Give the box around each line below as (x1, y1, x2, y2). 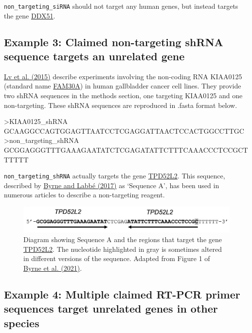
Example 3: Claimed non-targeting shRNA (4, 34, 223, 49)
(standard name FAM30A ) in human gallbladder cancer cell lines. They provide (4, 81, 241, 91)
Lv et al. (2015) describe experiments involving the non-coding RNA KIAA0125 (4, 71, 242, 81)
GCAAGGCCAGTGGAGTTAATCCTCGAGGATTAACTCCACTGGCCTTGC (4, 125, 244, 136)
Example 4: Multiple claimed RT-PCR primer (4, 286, 240, 301)
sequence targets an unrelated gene (4, 49, 185, 64)
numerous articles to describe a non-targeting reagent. (4, 190, 165, 200)
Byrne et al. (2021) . (23, 263, 82, 273)
